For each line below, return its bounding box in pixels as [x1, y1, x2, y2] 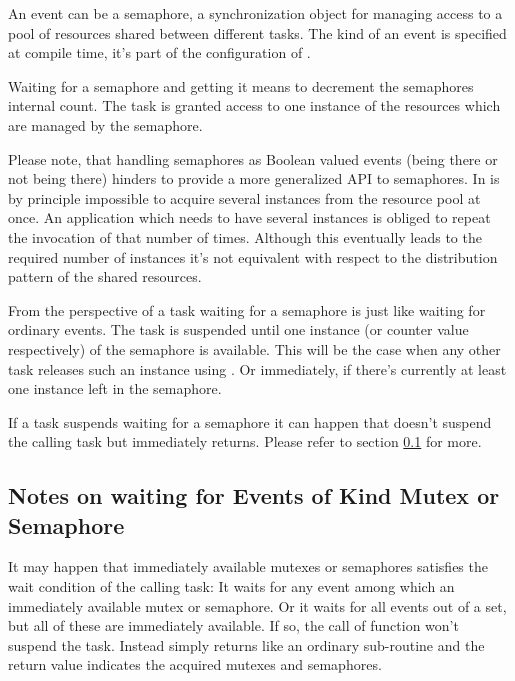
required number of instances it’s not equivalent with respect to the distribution [8, 246, 498, 267]
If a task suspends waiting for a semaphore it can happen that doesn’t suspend [8, 411, 492, 432]
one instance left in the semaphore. [8, 378, 222, 399]
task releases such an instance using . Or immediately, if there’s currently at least [8, 358, 507, 379]
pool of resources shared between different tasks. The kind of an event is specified [8, 22, 507, 43]
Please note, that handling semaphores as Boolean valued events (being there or [8, 148, 498, 169]
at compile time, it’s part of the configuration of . [8, 42, 311, 63]
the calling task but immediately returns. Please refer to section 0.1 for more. [8, 431, 482, 452]
